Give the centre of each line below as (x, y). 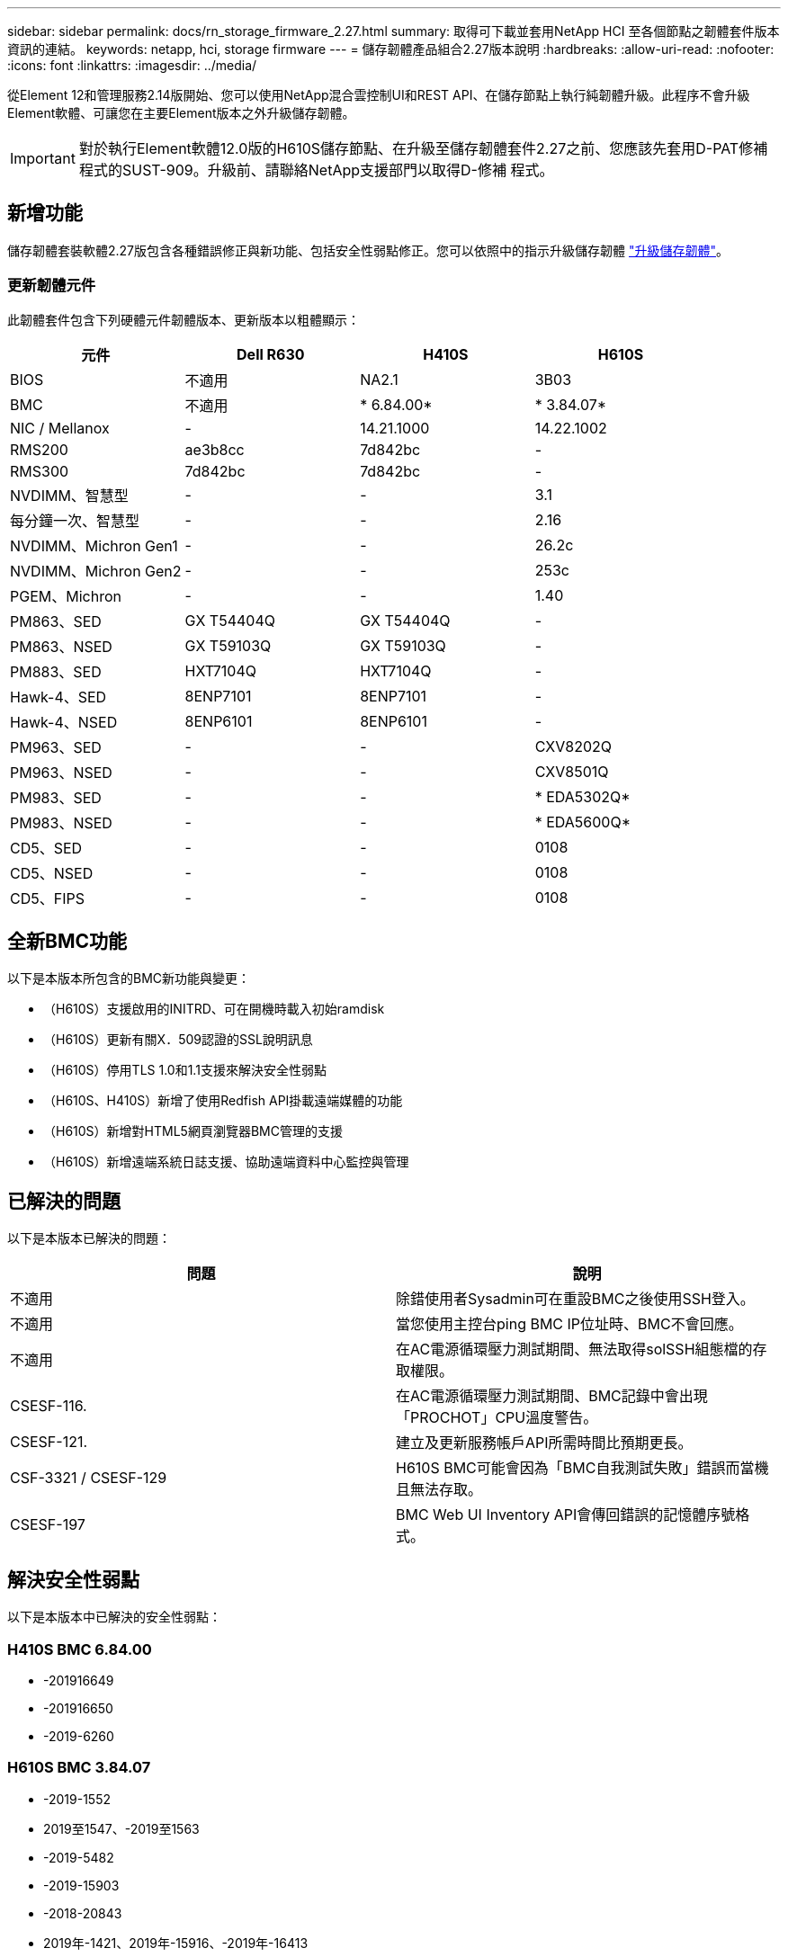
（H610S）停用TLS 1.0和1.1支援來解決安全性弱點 (185, 1070)
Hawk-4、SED (58, 697)
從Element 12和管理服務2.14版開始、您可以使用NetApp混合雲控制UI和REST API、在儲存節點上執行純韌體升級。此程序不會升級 (379, 95)
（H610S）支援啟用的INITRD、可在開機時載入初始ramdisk (214, 1009)
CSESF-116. (49, 1406)
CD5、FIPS (47, 898)
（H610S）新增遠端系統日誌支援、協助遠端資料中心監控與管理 (226, 1162)
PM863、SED (56, 621)
